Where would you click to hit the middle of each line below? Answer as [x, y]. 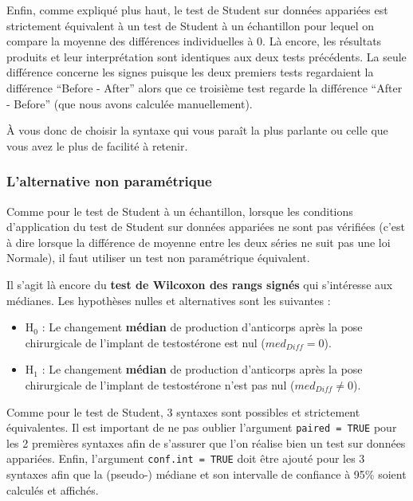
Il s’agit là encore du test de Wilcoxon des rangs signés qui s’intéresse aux [200, 284]
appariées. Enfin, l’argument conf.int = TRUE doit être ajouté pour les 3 [186, 458]
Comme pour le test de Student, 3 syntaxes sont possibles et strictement [183, 411]
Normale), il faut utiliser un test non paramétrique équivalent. [158, 258]
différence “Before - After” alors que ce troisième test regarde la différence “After [205, 87]
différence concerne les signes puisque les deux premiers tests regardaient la [190, 72]
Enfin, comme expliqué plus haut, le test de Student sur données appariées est [197, 10]
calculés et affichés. [53, 489]
